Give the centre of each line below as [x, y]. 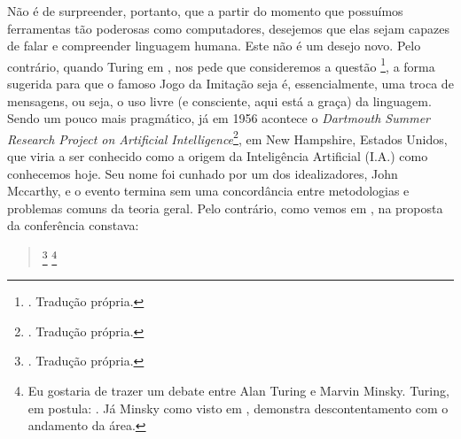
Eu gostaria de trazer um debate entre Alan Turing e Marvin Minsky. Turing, [238, 391]
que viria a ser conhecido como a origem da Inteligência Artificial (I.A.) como [218, 156]
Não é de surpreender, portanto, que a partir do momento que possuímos [205, 11]
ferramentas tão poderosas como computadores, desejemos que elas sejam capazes [228, 28]
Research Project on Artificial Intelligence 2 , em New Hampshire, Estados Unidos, [227, 137]
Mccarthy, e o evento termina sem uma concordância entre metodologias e [208, 191]
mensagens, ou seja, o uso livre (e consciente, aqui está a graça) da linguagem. [219, 100]
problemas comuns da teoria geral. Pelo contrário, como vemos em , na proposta [225, 208]
